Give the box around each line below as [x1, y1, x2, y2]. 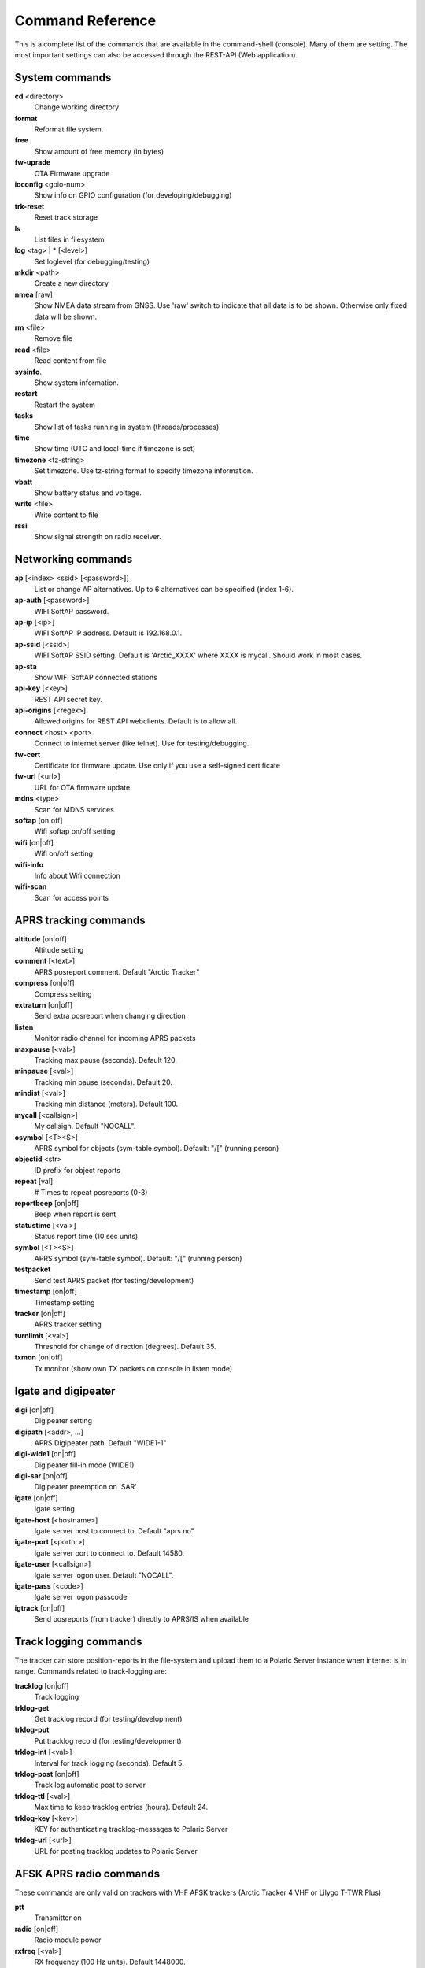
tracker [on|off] [14, 1308, 66, 1318]
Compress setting [34, 989, 92, 999]
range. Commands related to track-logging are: [14, 1667, 168, 1676]
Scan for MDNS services [34, 805, 114, 814]
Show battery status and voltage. [34, 488, 142, 498]
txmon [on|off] [14, 1352, 63, 1362]
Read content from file [34, 356, 107, 365]
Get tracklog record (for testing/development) [34, 1715, 183, 1724]
